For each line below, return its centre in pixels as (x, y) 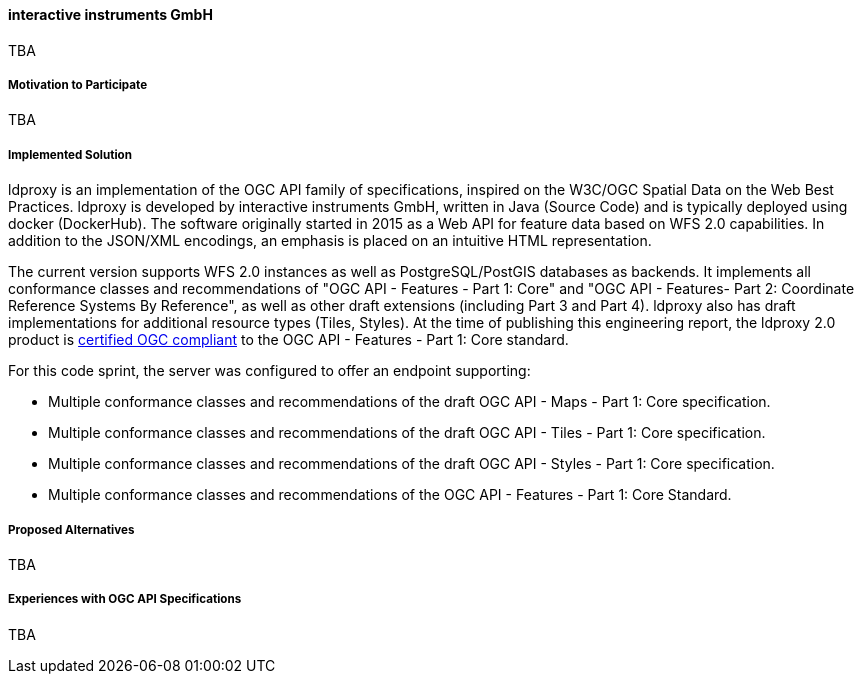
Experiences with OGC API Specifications (125, 599)
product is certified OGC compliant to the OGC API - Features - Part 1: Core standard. (288, 340)
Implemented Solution (70, 154)
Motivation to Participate (78, 85)
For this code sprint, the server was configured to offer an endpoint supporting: (269, 371)
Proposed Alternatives (71, 529)
